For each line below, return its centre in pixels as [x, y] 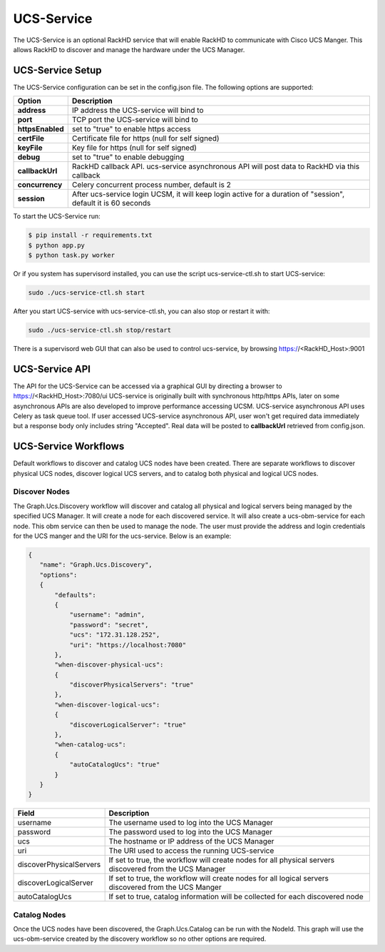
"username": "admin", [107, 615]
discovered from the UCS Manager [167, 869]
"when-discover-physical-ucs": [109, 665]
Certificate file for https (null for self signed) [146, 138]
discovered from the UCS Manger [165, 887]
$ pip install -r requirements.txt [90, 235]
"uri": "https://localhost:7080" [128, 645]
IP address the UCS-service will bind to [138, 111]
